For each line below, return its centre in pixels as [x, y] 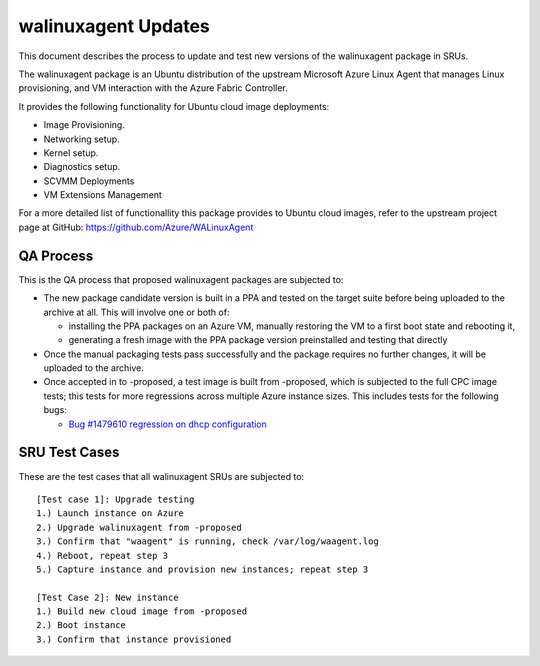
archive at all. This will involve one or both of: [136, 312]
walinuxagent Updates [114, 26]
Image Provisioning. [84, 125]
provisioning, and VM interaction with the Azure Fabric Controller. [153, 88]
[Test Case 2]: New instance [107, 597]
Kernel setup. [71, 152]
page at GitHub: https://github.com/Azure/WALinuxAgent [136, 227]
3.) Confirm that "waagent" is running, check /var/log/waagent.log [207, 541]
